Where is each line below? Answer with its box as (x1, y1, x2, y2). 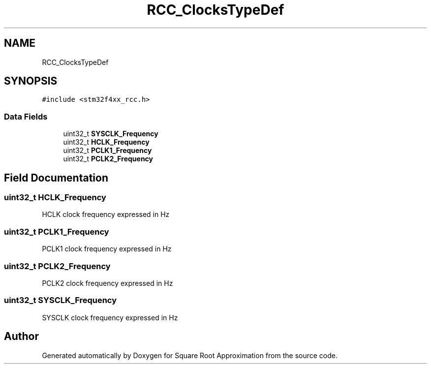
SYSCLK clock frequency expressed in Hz (42, 313, 178, 322)
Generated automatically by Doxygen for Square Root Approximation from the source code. (42, 351, 338, 360)
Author (4, 330, 39, 343)
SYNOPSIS (4, 75, 58, 88)
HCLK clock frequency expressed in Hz (42, 210, 170, 219)
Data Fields (4, 111, 48, 122)
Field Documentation (4, 171, 108, 184)
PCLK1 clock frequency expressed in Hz (42, 245, 172, 253)
